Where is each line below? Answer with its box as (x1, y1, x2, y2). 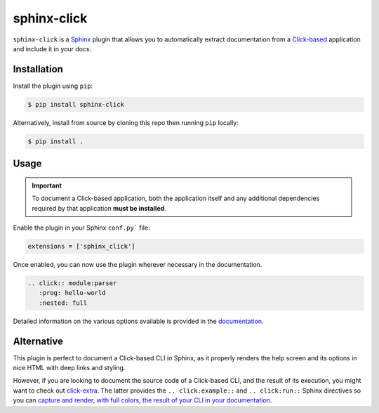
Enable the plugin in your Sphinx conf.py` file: (13, 223, 150, 232)
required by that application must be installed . (32, 204, 166, 212)
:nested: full (39, 299, 88, 307)
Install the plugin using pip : (13, 81, 93, 90)
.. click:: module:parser (27, 279, 117, 287)
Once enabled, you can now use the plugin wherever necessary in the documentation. (13, 260, 262, 268)
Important (32, 181, 62, 190)
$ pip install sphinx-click (27, 100, 124, 108)
